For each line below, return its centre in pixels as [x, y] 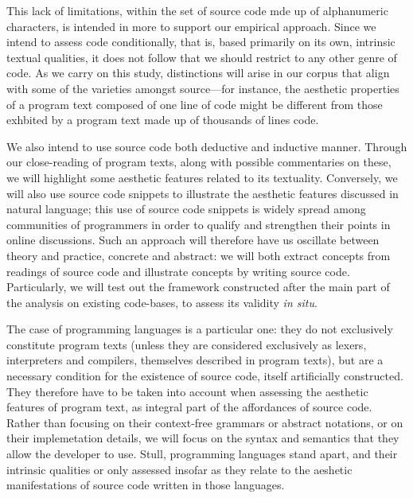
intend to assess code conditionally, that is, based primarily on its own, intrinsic [201, 42]
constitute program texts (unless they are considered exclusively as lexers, [187, 344]
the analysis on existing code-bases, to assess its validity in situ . [162, 302]
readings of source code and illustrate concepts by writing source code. [178, 271]
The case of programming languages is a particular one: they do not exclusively [200, 329]
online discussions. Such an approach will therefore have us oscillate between [193, 240]
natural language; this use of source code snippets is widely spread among [186, 209]
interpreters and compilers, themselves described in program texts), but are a [195, 360]
